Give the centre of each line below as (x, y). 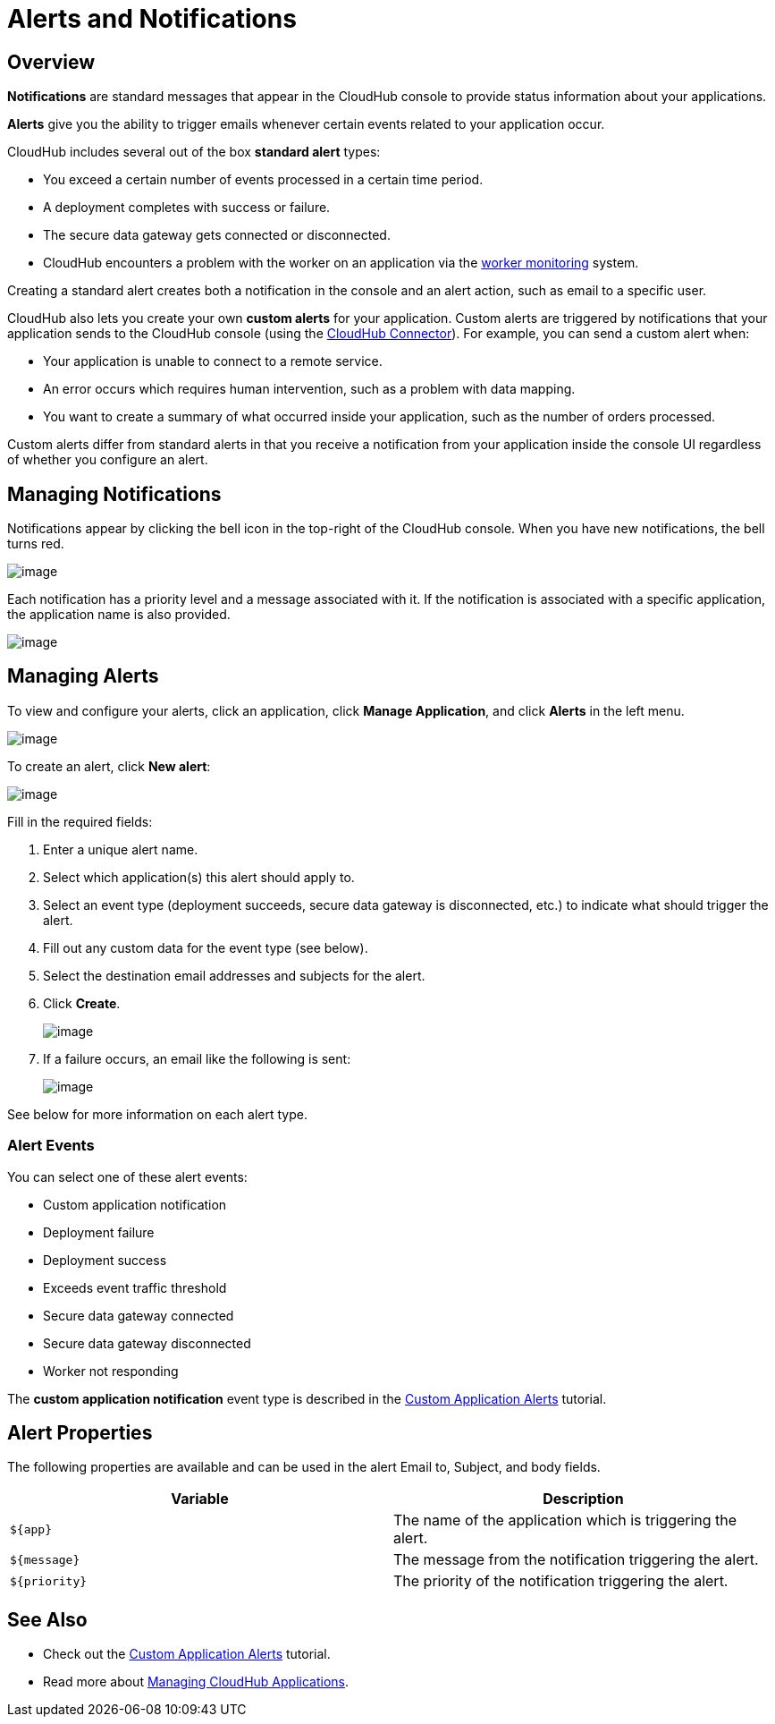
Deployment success (105, 1260)
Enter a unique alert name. (121, 849)
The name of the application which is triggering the (565, 1520)
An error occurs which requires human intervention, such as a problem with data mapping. (309, 389)
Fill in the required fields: (80, 821)
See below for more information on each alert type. (157, 1114)
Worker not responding (111, 1371)
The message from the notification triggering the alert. (576, 1560)
